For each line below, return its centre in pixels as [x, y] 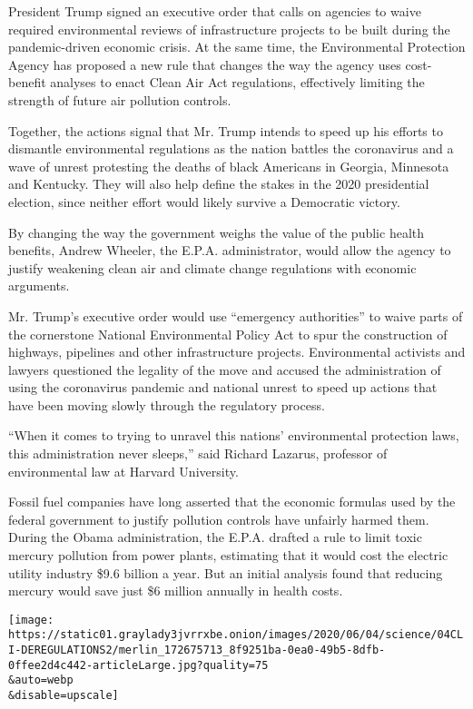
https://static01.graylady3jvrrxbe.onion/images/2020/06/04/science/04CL [236, 635]
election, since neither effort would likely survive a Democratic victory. [204, 201]
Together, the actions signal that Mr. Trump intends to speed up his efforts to [226, 130]
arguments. [39, 286]
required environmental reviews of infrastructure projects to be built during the [229, 29]
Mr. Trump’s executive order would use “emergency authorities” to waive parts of [236, 315]
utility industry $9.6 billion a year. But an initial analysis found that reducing [226, 572]
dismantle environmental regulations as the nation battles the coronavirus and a [231, 148]
